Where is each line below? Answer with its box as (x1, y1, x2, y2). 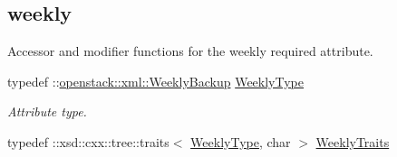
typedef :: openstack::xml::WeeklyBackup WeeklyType (7, 71, 304, 90)
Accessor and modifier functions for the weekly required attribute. (7, 42, 373, 60)
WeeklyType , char (190, 132, 291, 151)
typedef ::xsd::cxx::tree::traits (7, 132, 169, 151)
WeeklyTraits (315, 132, 390, 151)
